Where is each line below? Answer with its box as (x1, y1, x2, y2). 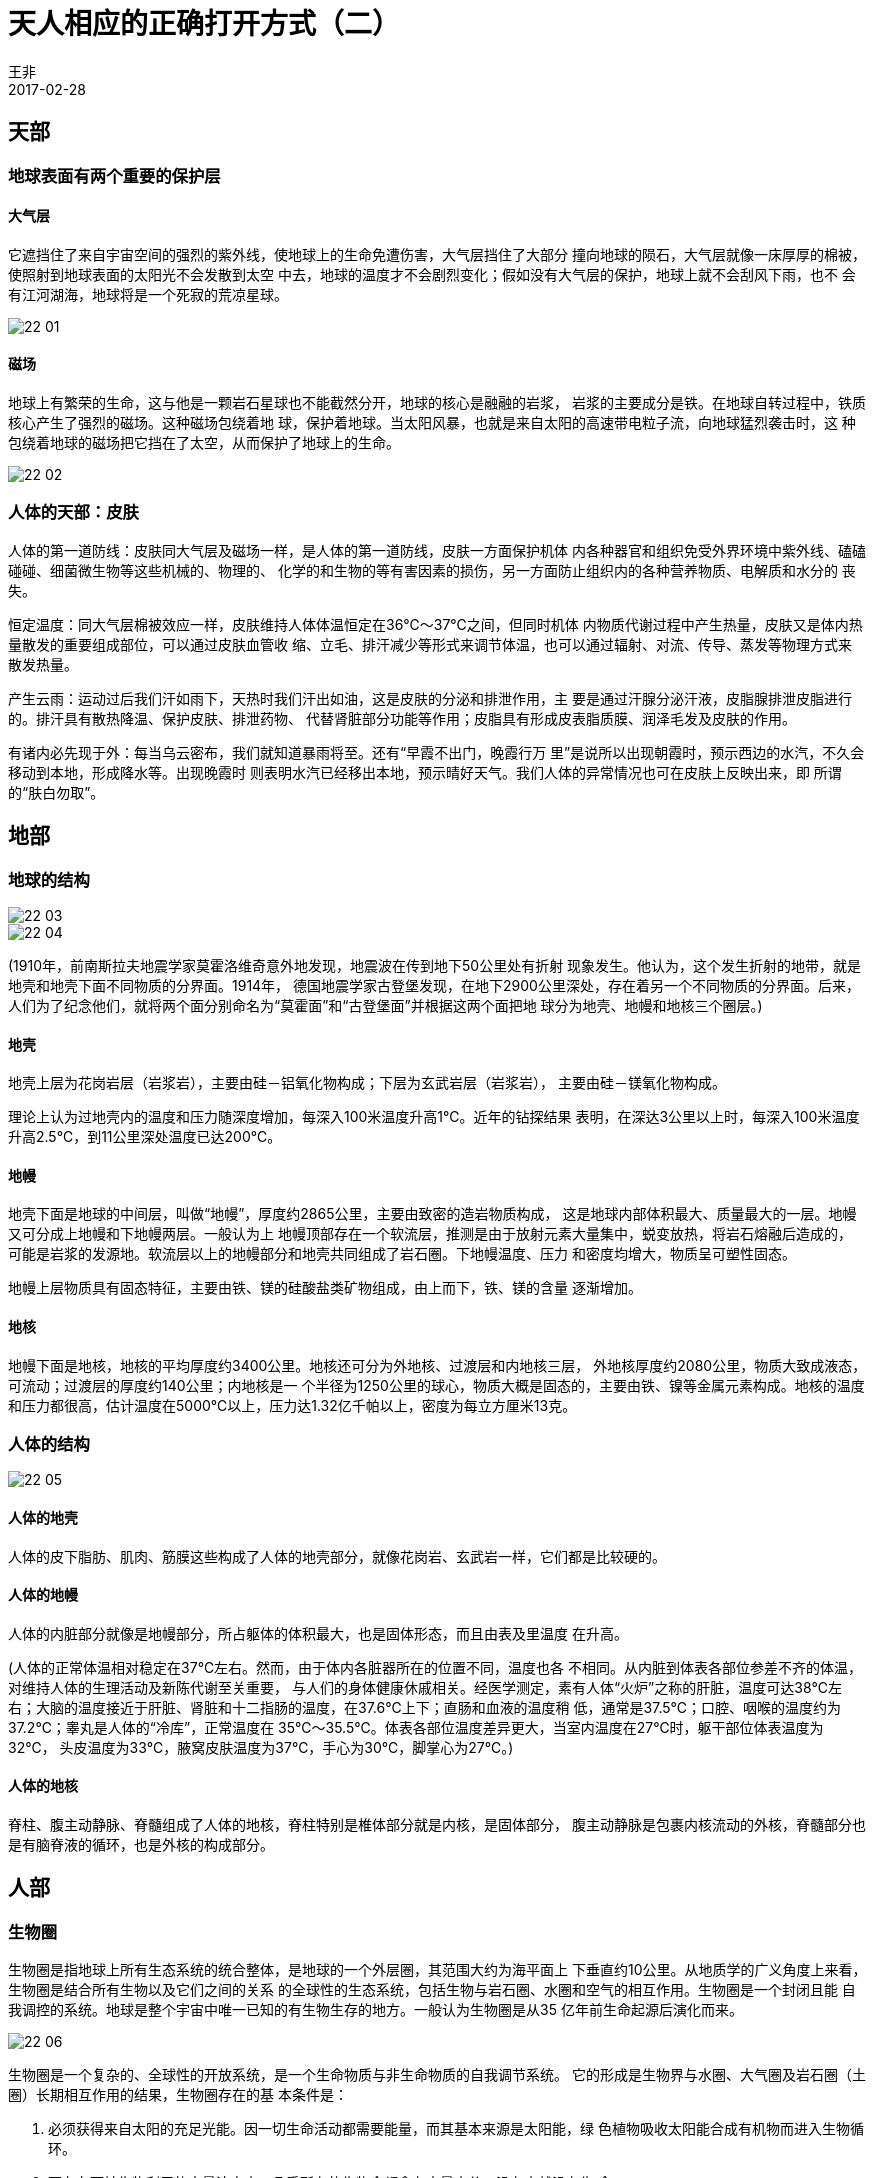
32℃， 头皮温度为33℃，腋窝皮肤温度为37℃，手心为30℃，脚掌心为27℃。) (8, 1738, 514, 1756)
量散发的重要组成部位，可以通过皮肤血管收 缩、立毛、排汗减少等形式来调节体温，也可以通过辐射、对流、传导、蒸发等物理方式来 (8, 635, 852, 653)
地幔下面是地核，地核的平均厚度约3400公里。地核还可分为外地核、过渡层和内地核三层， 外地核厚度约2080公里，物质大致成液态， (8, 1356, 867, 1374)
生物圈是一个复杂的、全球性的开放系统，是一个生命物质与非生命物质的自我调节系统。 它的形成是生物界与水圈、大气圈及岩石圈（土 (8, 2066, 866, 2084)
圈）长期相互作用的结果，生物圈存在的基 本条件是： (8, 2086, 348, 2104)
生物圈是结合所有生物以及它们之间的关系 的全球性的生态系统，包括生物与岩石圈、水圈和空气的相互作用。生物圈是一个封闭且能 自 (8, 1981, 856, 1999)
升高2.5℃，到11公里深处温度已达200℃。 (8, 1128, 282, 1146)
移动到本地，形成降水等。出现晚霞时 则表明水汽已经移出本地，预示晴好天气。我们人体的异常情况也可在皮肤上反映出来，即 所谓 (8, 763, 842, 781)
